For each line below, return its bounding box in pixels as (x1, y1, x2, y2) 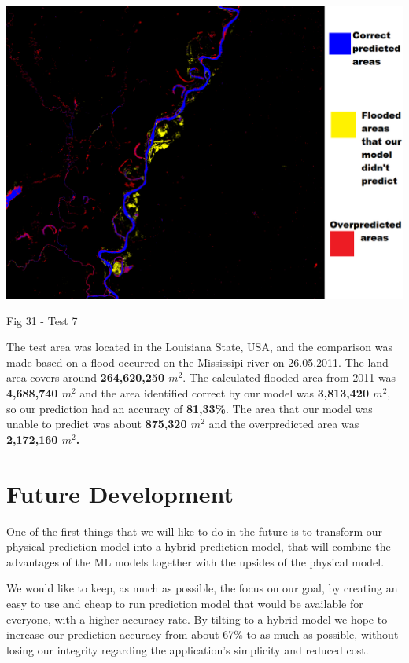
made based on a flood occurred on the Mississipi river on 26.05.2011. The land (6, 353, 389, 370)
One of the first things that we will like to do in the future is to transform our (6, 522, 383, 539)
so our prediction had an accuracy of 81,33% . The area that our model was (6, 400, 373, 416)
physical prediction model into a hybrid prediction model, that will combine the (6, 538, 391, 555)
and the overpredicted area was (208, 416, 359, 432)
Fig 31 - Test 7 (6, 312, 78, 328)
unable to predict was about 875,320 (6, 416, 187, 432)
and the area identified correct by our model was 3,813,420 (79, 385, 369, 401)
